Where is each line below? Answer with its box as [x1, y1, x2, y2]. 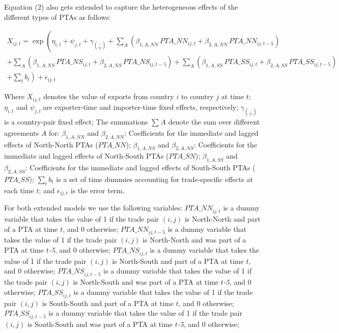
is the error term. [70, 185, 124, 195]
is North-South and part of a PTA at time [112, 255, 244, 266]
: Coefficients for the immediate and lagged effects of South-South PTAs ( [25, 162, 256, 173]
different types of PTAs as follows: [4, 11, 111, 22]
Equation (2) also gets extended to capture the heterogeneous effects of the [4, 2, 238, 12]
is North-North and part [184, 213, 261, 224]
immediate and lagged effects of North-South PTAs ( [4, 150, 169, 161]
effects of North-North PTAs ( [4, 139, 98, 149]
